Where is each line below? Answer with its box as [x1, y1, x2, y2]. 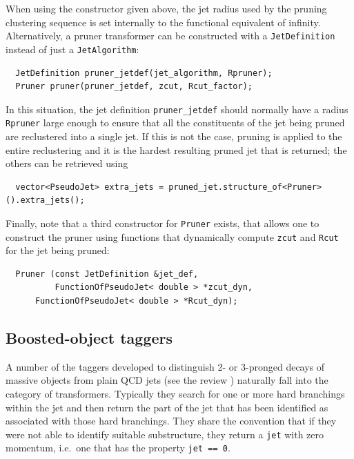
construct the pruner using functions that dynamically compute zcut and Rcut [6, 229, 339, 244]
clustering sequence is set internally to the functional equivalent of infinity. [6, 14, 321, 29]
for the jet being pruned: [6, 243, 110, 257]
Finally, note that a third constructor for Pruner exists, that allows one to [6, 215, 319, 230]
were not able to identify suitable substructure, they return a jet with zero [6, 427, 324, 441]
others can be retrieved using [6, 156, 128, 170]
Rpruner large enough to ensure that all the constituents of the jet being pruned [6, 115, 345, 130]
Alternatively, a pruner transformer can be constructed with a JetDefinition [6, 28, 335, 43]
